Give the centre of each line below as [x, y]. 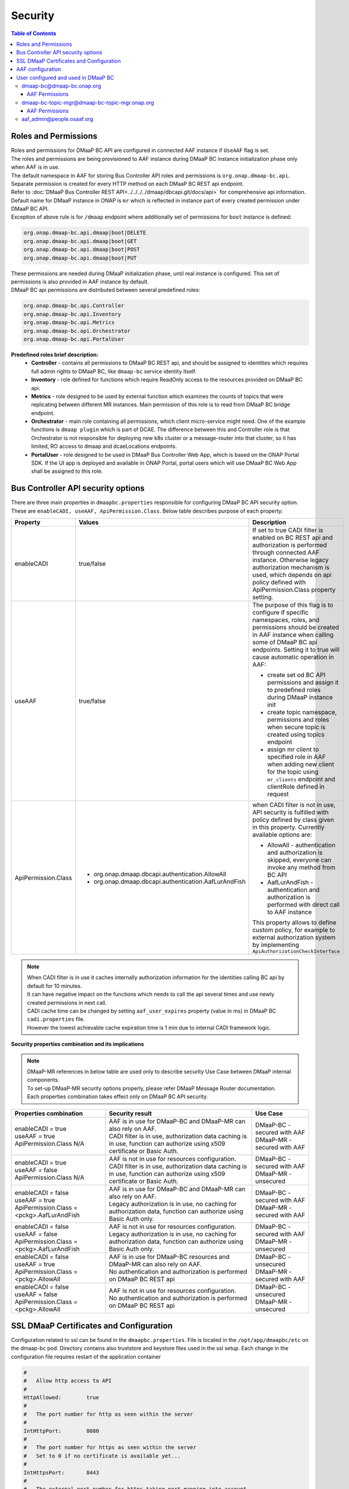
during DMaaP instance [300, 697]
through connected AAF [286, 553]
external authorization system [294, 937]
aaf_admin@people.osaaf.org [57, 119]
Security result [130, 1113]
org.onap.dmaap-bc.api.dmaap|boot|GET [80, 241]
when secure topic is [296, 727]
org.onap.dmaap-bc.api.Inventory [72, 314]
